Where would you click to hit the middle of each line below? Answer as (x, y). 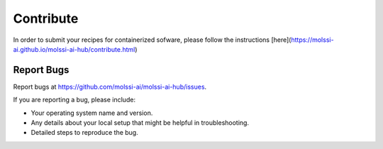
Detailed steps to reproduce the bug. (84, 133)
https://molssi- (312, 40)
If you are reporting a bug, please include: (74, 100)
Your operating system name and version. (92, 113)
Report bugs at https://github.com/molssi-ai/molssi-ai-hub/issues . (110, 87)
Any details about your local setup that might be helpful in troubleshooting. (140, 123)
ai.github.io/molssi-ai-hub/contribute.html (74, 49)
